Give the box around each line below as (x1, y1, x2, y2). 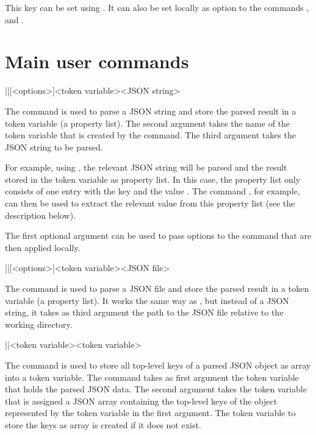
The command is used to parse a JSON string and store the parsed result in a (5, 104, 296, 117)
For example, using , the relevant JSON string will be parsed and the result (5, 161, 287, 174)
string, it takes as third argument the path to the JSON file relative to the (5, 306, 284, 319)
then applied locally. (5, 241, 81, 253)
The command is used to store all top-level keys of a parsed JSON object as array (5, 359, 311, 371)
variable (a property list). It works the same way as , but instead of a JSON (5, 294, 289, 306)
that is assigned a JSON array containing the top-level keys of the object (5, 394, 278, 407)
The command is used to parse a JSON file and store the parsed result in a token (5, 282, 309, 295)
